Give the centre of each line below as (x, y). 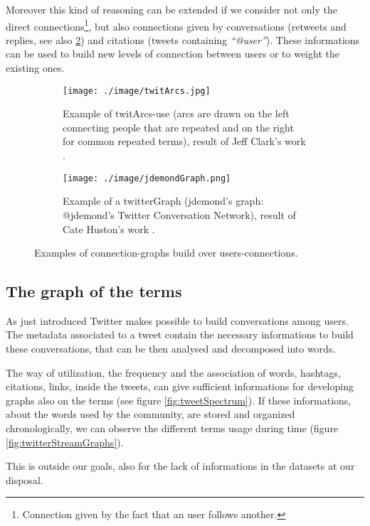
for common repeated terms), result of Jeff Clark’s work (184, 141)
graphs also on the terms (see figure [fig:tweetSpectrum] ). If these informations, (179, 400)
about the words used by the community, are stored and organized (150, 414)
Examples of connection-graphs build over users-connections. (166, 253)
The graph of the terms (94, 291)
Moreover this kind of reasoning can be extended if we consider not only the (171, 9)
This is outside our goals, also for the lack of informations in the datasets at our (180, 466)
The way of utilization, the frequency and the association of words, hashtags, (173, 372)
